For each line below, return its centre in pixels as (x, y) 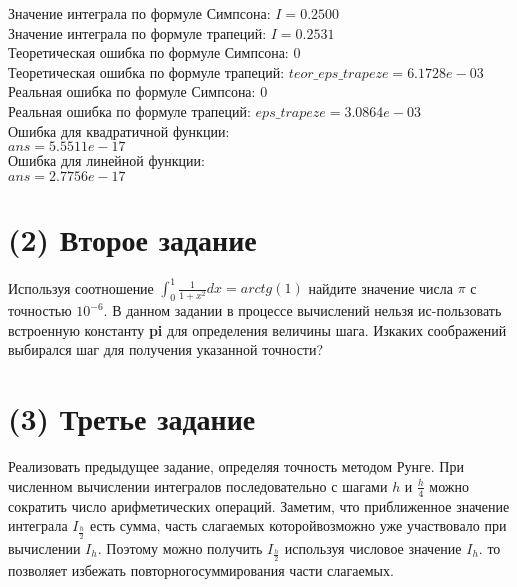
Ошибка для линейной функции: (106, 160)
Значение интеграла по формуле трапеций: (137, 32)
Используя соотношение (81, 287)
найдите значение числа (380, 287)
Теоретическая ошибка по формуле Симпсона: (148, 52)
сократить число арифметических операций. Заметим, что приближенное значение (259, 505)
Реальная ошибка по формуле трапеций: (129, 110)
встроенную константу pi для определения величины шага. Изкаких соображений (257, 329)
